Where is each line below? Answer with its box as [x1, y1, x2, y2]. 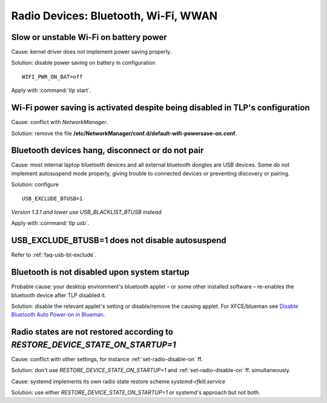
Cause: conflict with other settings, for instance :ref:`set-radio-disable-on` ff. [11, 355, 203, 362]
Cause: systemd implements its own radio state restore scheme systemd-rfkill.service [11, 378, 226, 385]
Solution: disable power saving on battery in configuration [11, 59, 156, 67]
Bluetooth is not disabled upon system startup [11, 267, 190, 278]
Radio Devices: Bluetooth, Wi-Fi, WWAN [11, 9, 218, 22]
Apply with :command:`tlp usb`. [11, 220, 90, 227]
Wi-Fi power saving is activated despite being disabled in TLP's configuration [11, 103, 310, 113]
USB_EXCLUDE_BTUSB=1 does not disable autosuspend [11, 235, 226, 246]
